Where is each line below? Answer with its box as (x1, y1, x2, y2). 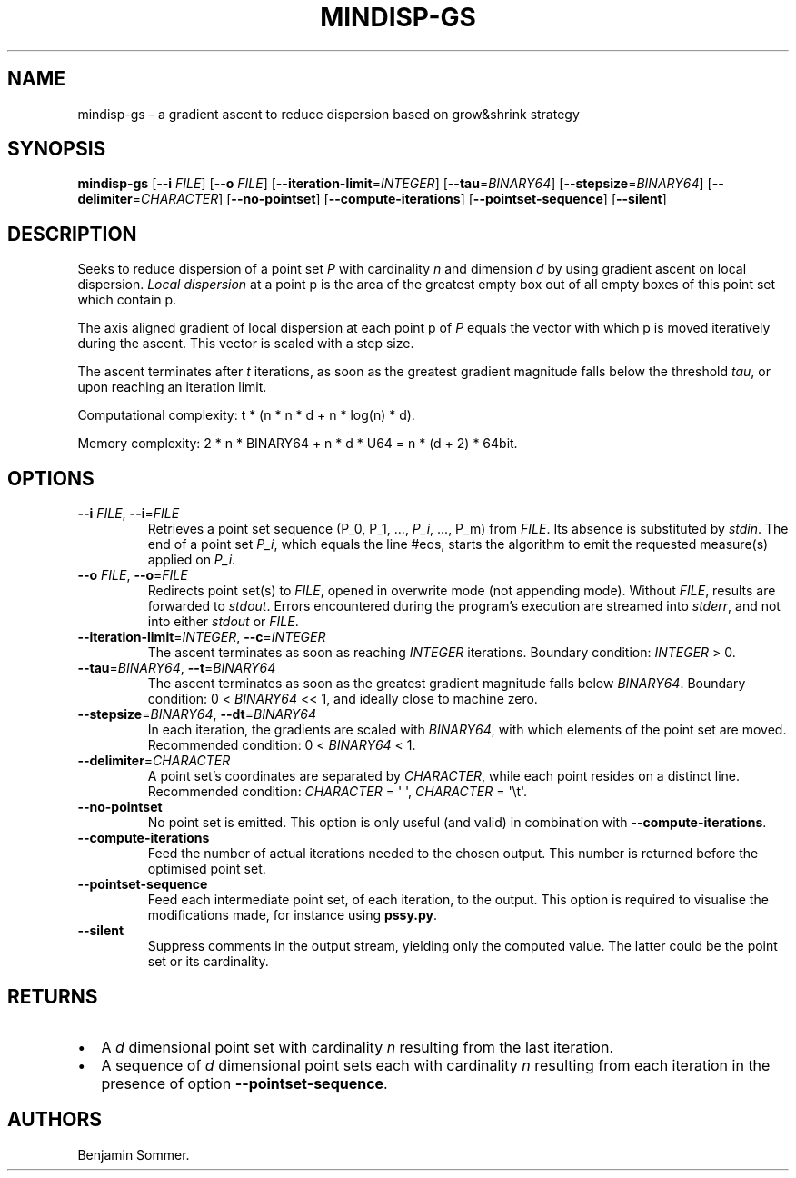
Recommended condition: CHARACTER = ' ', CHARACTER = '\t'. (147, 784, 528, 800)
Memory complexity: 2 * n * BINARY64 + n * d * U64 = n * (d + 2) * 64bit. (77, 435, 518, 452)
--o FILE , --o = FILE (77, 567, 188, 584)
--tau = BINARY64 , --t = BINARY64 (77, 660, 276, 676)
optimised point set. (147, 861, 266, 877)
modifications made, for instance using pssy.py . (147, 907, 438, 923)
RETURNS (7, 984, 98, 1008)
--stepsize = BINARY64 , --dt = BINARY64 (77, 706, 317, 723)
